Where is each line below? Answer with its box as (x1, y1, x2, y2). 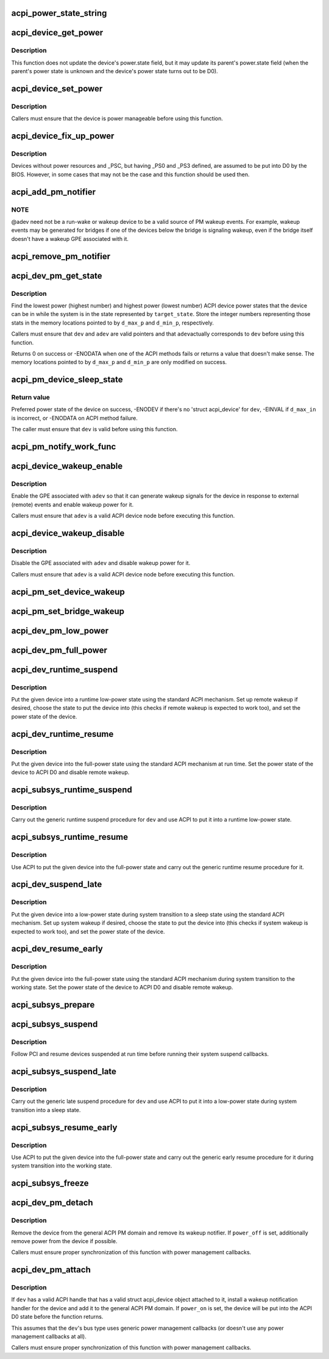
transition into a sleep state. (11, 1106, 81, 1113)
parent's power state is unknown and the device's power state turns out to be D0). (11, 68, 219, 75)
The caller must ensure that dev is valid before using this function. (11, 426, 178, 433)
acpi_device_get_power (11, 27, 104, 38)
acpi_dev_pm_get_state (11, 270, 103, 281)
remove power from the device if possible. (11, 1237, 118, 1244)
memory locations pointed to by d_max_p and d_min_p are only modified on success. (11, 359, 227, 366)
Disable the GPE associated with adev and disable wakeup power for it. (11, 559, 191, 567)
